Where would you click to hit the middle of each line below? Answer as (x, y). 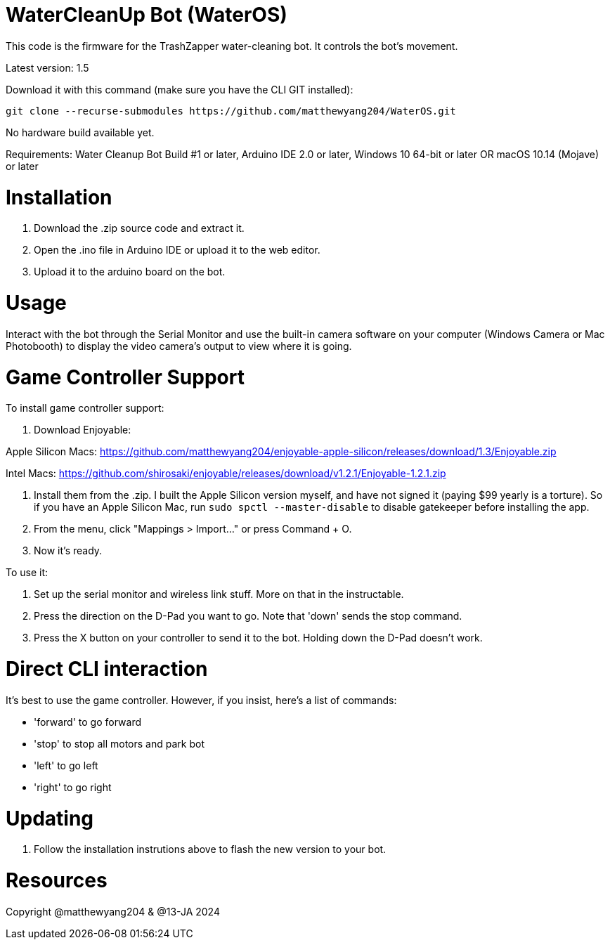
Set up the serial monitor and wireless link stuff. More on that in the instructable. (219, 594)
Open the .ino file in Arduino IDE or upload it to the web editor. (177, 250)
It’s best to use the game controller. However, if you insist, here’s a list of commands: (201, 700)
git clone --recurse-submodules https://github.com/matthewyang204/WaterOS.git (231, 111)
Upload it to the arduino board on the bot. (130, 272)
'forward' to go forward (87, 722)
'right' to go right (73, 787)
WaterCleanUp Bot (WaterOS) (147, 15)
